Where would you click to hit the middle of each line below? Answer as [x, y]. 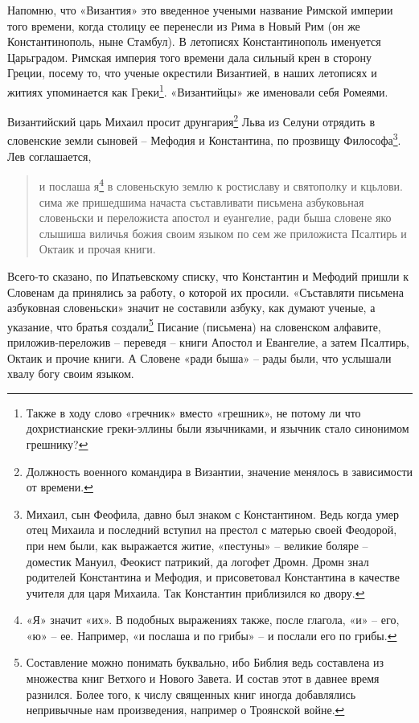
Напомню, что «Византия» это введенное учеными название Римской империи [200, 10]
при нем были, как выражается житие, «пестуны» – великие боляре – [197, 545]
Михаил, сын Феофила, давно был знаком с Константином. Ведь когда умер [213, 513]
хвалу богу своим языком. [71, 374]
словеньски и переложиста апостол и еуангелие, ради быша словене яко [215, 218]
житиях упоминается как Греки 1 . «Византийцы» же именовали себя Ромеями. [198, 90]
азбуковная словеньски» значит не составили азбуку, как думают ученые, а [191, 308]
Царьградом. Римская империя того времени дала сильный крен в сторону [189, 57]
